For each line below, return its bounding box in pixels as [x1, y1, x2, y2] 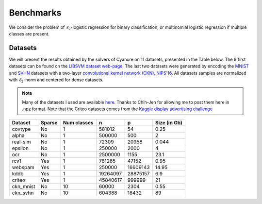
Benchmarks [9, 7, 62, 18]
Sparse [40, 119, 58, 126]
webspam [12, 164, 35, 170]
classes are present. [9, 31, 49, 36]
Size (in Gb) [155, 119, 183, 126]
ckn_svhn [12, 189, 34, 196]
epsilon [12, 145, 29, 152]
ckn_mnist [12, 183, 35, 189]
